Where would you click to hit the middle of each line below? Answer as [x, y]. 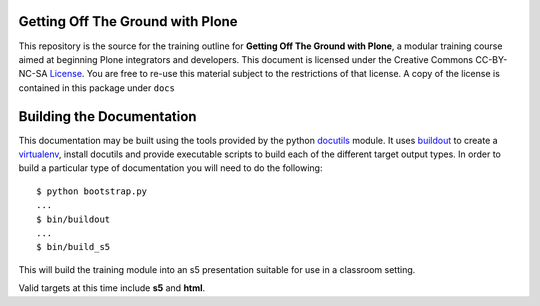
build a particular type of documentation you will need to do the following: [170, 168]
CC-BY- [491, 59]
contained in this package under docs [96, 87]
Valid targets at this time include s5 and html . [112, 288]
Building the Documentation [107, 116]
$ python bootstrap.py [92, 191]
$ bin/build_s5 [73, 247]
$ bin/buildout [73, 219]
